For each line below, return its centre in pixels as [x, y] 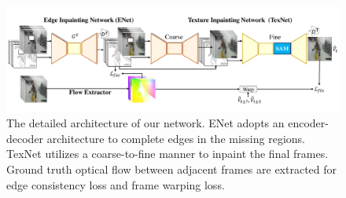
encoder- [308, 123]
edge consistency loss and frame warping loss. [116, 184]
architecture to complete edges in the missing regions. [176, 138]
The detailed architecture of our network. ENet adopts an [145, 123]
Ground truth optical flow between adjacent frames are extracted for [172, 169]
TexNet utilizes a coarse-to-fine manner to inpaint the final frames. [167, 154]
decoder [25, 138]
